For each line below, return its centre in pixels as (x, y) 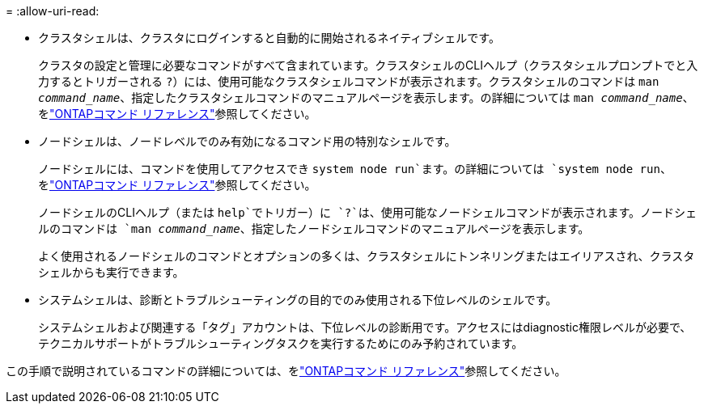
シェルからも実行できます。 (111, 272)
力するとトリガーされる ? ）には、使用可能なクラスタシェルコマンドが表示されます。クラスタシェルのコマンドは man (349, 81)
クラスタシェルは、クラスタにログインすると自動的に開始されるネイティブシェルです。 (269, 38)
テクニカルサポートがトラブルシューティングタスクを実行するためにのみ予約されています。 (281, 343)
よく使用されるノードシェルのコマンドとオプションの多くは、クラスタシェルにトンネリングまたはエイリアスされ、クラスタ (367, 256)
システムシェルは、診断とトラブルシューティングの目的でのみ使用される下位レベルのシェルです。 (298, 300)
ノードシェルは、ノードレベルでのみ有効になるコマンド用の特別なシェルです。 (247, 141)
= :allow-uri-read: (53, 11)
